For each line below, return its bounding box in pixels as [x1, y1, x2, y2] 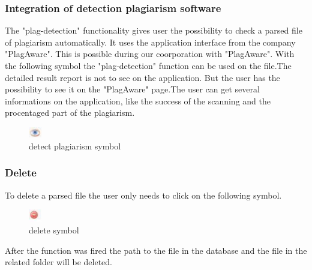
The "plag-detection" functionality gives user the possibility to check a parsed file [5, 24, 302, 37]
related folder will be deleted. [5, 256, 112, 268]
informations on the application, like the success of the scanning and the [5, 94, 271, 107]
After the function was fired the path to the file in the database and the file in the [5, 244, 307, 256]
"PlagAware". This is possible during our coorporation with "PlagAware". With [5, 47, 295, 60]
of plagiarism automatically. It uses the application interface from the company [5, 35, 296, 48]
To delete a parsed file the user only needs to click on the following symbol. [5, 188, 282, 201]
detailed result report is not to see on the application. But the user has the [5, 71, 280, 83]
